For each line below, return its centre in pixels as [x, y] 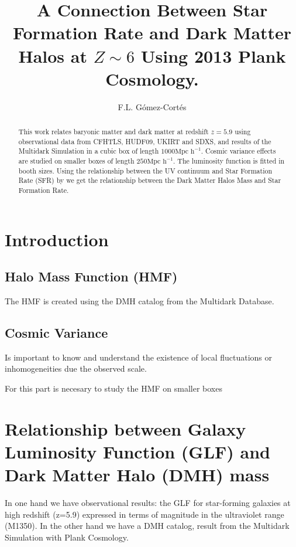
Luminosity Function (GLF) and [137, 452]
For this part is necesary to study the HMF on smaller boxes [113, 388]
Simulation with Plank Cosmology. [67, 537]
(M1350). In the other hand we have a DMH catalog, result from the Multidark [147, 526]
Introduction [57, 239]
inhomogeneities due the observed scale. [76, 368]
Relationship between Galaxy [125, 428]
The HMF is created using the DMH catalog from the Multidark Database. [140, 301]
